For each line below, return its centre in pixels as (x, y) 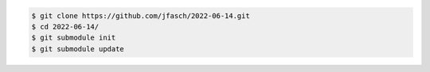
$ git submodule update (78, 49)
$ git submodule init (74, 38)
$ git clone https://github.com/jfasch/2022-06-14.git (141, 15)
